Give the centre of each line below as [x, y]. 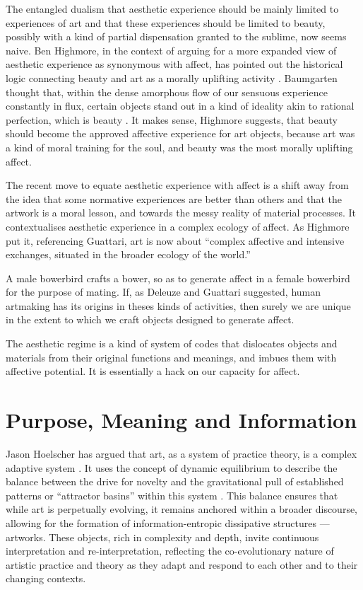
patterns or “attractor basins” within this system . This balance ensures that [172, 495]
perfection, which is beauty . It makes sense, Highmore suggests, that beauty [172, 119]
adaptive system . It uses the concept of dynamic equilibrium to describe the [172, 467]
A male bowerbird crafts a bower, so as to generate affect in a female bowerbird [178, 278]
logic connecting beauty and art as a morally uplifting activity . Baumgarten [172, 77]
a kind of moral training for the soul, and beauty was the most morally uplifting [179, 147]
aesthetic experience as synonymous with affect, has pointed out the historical [174, 64]
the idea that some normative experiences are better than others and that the [174, 198]
